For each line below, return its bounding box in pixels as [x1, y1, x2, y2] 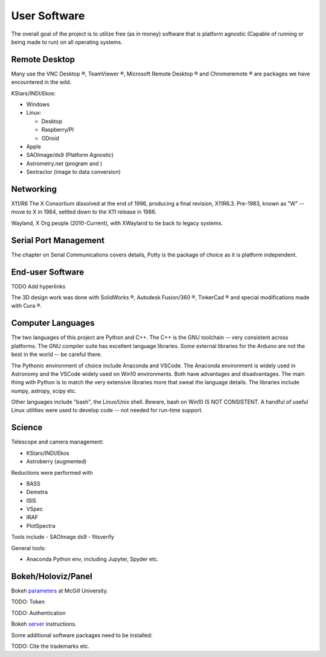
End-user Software [11, 267, 85, 277]
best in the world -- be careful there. [11, 351, 102, 358]
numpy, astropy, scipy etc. [11, 387, 77, 395]
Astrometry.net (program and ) [26, 160, 103, 167]
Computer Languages [11, 318, 95, 328]
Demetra [26, 489, 48, 496]
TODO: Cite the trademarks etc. [11, 643, 90, 650]
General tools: [11, 544, 46, 551]
